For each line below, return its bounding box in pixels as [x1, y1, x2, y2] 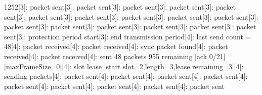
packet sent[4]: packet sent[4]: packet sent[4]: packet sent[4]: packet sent [4, 80, 225, 91]
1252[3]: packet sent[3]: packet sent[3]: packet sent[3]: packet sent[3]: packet [4, 2, 236, 12]
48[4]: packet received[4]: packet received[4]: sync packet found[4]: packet [4, 41, 228, 52]
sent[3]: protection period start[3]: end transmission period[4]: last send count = [4, 31, 251, 41]
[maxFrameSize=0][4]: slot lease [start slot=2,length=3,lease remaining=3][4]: [4, 61, 244, 71]
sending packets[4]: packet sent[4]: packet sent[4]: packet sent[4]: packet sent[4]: [4, 71, 248, 81]
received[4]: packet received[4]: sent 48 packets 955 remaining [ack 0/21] [4, 51, 226, 61]
